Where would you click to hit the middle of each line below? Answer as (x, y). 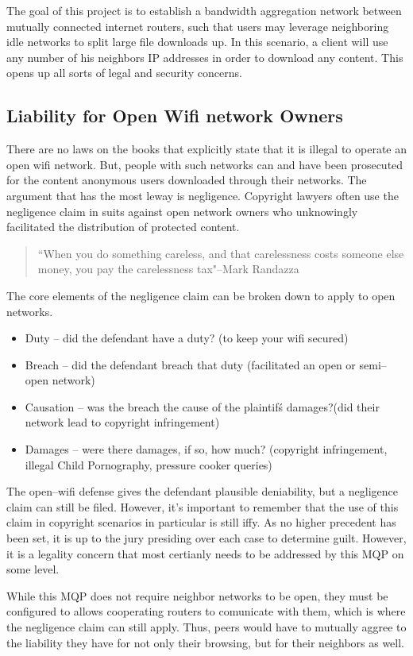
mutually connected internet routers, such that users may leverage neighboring (198, 26)
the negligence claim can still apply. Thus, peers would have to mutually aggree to (206, 627)
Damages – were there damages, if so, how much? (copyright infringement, (206, 449)
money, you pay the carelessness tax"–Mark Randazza (168, 269)
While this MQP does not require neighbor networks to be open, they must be (197, 595)
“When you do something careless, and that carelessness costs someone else (221, 253)
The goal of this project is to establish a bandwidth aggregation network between (204, 10)
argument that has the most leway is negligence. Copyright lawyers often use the (203, 195)
